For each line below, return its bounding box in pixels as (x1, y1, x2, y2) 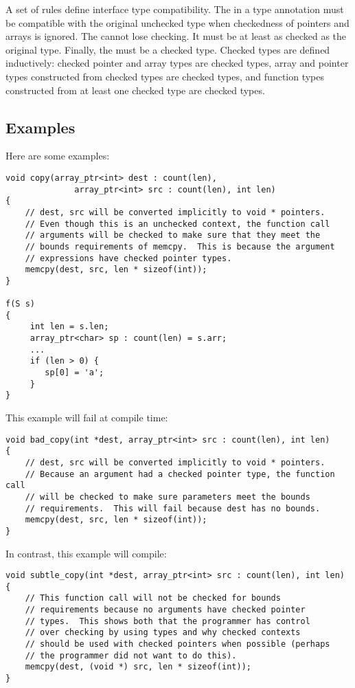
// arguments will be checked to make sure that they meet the (25, 230, 321, 241)
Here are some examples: (5, 148, 110, 163)
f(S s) (5, 299, 35, 309)
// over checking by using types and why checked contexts (25, 628, 301, 638)
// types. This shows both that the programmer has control (25, 616, 310, 626)
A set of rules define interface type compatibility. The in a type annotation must (5, 2, 344, 16)
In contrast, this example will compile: (5, 546, 167, 560)
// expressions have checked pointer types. (25, 253, 232, 263)
